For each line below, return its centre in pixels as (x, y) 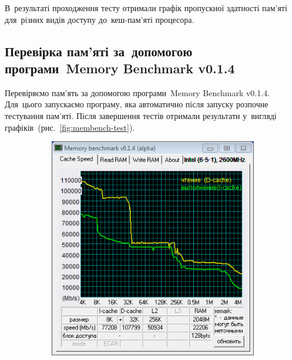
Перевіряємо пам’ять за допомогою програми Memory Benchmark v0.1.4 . (137, 92)
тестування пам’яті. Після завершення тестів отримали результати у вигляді (141, 115)
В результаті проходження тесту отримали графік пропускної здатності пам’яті (146, 8)
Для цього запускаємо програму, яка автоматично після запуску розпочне (137, 104)
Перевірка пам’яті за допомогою (99, 51)
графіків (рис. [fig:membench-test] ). (70, 127)
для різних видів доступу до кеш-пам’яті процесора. (100, 19)
